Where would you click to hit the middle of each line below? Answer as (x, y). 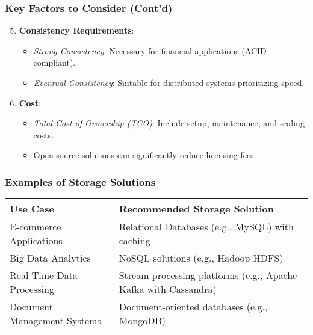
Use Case (32, 209)
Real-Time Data (44, 275)
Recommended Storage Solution (196, 209)
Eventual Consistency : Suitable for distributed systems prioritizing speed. (169, 82)
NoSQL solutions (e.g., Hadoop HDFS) (201, 258)
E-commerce (36, 227)
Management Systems (55, 321)
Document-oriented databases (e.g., (193, 307)
